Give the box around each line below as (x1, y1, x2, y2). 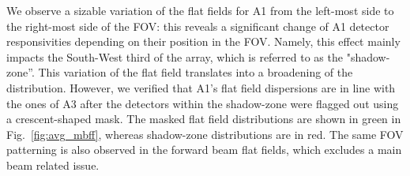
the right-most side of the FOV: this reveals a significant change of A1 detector (6, 17, 389, 34)
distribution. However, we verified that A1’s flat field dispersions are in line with (6, 79, 396, 95)
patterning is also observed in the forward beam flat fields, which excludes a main (6, 141, 402, 158)
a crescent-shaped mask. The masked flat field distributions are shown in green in (6, 110, 401, 127)
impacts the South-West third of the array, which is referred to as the (6, 48, 343, 65)
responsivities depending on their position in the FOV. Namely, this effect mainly (6, 33, 401, 50)
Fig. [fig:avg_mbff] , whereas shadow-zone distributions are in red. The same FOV (6, 125, 404, 142)
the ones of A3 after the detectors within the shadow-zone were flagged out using (6, 95, 399, 111)
